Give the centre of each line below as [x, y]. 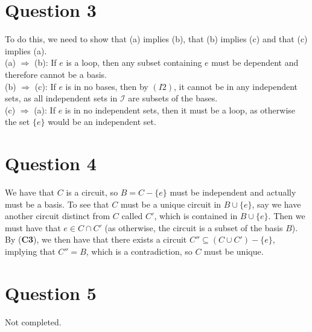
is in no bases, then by [107, 86]
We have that [30, 192]
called [132, 216]
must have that [33, 227]
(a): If [45, 110]
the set [18, 122]
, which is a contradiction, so [139, 251]
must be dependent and [255, 62]
